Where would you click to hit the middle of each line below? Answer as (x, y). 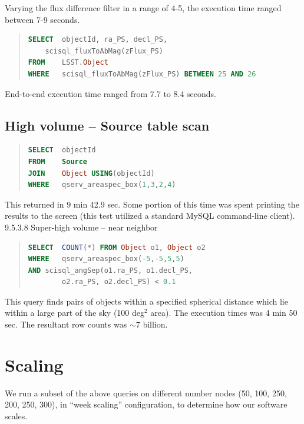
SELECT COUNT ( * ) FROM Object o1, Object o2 (117, 247)
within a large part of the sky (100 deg (75, 313)
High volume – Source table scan (107, 125)
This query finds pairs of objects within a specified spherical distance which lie (146, 301)
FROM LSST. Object (68, 63)
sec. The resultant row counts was (66, 324)
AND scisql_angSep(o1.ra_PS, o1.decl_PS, (110, 270)
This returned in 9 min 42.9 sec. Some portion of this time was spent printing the (152, 204)
